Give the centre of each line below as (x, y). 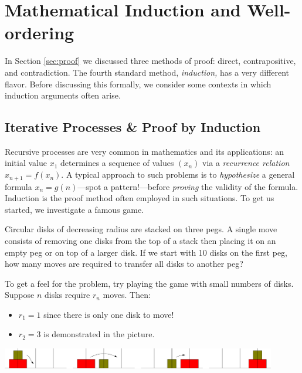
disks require (67, 295)
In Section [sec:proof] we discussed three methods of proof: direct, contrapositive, (150, 61)
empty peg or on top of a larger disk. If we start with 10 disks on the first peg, (146, 252)
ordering (40, 33)
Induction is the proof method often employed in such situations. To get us (140, 198)
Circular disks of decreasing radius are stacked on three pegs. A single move (141, 229)
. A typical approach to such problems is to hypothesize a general (178, 174)
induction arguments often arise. (63, 95)
